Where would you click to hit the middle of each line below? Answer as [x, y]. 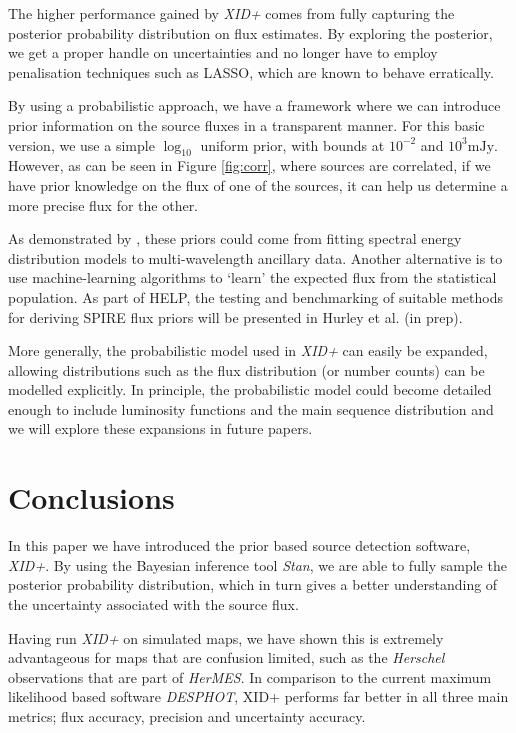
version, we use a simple [81, 144]
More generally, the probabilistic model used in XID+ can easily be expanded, [248, 350]
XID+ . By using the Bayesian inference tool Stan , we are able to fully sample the [257, 564]
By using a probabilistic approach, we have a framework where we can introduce [254, 105]
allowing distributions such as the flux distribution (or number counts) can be [246, 369]
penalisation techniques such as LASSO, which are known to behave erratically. [251, 71]
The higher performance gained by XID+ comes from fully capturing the [231, 13]
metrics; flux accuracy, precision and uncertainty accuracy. [187, 715]
